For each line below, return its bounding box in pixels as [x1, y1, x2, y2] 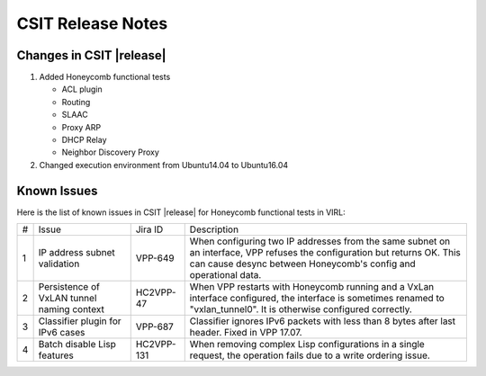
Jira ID [135, 223, 164, 236]
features [38, 349, 74, 362]
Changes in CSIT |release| [16, 48, 166, 63]
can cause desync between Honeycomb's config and [189, 257, 416, 270]
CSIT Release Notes [16, 13, 168, 33]
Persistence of [38, 281, 101, 293]
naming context [38, 303, 105, 316]
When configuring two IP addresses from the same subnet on [189, 235, 451, 247]
